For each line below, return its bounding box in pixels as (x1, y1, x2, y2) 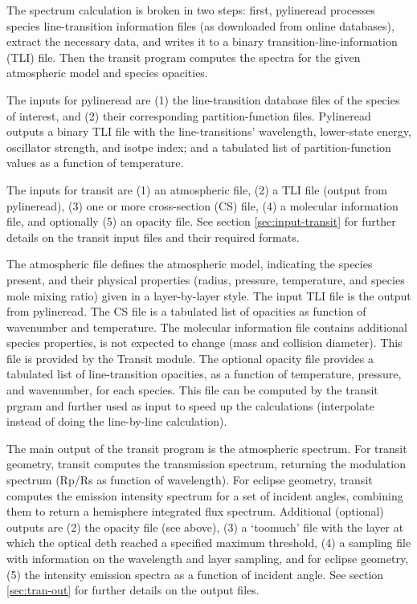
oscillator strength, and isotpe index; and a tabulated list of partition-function (6, 138, 391, 155)
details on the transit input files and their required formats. (6, 228, 300, 245)
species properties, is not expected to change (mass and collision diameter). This (6, 334, 403, 351)
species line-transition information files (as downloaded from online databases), (6, 17, 395, 34)
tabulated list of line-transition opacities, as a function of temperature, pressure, (6, 365, 402, 382)
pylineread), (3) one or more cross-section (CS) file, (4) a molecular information (6, 197, 399, 214)
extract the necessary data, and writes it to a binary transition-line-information (6, 33, 398, 50)
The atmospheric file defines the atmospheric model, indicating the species (6, 255, 373, 272)
